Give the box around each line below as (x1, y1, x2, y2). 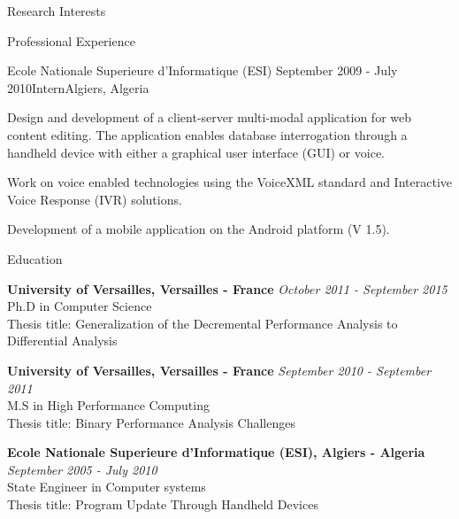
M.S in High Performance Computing (7, 396, 210, 414)
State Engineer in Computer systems (7, 477, 206, 496)
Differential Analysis (7, 331, 118, 350)
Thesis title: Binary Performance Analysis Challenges (7, 413, 295, 431)
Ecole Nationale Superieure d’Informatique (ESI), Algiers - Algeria (7, 443, 425, 461)
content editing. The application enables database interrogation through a (7, 125, 408, 143)
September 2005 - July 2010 (7, 460, 157, 478)
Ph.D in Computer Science (7, 297, 152, 315)
